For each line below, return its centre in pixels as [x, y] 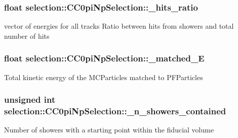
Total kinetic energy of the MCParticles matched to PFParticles [104, 77]
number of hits [27, 36]
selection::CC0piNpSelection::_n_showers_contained [115, 111]
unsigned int [30, 99]
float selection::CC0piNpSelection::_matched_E [104, 58]
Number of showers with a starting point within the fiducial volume [109, 130]
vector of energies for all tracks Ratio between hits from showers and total [119, 26]
